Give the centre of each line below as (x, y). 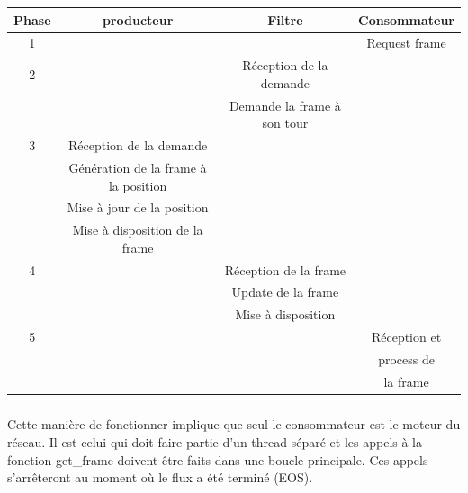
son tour (285, 123)
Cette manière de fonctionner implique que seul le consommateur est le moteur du (234, 424)
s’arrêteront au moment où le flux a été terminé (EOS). (160, 477)
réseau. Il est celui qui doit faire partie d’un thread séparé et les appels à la (215, 441)
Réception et (406, 337)
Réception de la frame (285, 269)
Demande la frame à (285, 105)
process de (406, 359)
